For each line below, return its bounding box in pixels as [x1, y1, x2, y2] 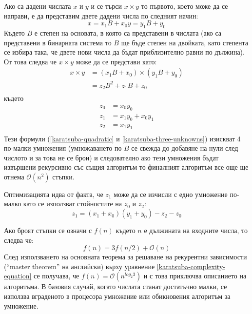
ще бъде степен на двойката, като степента [121, 37, 249, 47]
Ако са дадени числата [4, 1, 71, 11]
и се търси [91, 1, 122, 11]
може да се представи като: [76, 56, 157, 66]
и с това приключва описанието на [143, 271, 247, 281]
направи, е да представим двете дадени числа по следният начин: [4, 10, 198, 20]
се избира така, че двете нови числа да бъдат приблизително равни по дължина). [4, 47, 245, 57]
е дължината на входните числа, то [144, 225, 248, 235]
